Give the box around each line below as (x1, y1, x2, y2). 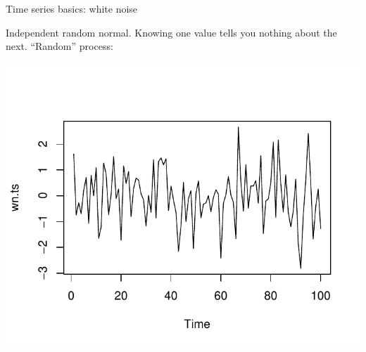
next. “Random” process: (6, 39, 113, 53)
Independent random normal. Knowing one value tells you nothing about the (6, 25, 337, 39)
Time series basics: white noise (6, 1, 138, 15)
